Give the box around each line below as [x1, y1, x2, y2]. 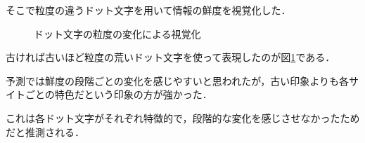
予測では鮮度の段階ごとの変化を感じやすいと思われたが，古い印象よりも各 [6, 73, 350, 88]
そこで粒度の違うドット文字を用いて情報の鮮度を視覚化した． [6, 3, 291, 17]
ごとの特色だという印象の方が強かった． [25, 87, 212, 102]
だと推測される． [6, 124, 84, 139]
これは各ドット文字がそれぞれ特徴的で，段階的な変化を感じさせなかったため [6, 110, 360, 125]
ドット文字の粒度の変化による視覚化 [34, 26, 201, 41]
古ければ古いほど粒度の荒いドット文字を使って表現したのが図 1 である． [6, 50, 335, 64]
